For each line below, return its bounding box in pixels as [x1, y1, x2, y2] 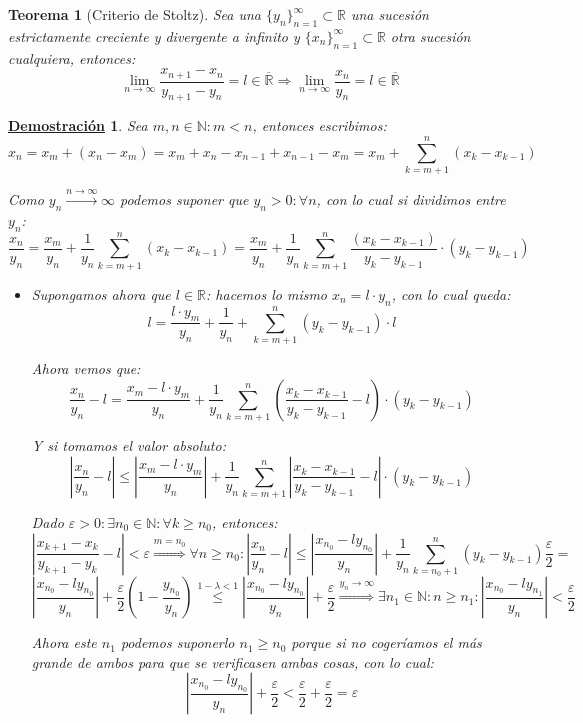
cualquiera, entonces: [8, 47, 136, 68]
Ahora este [31, 632, 97, 653]
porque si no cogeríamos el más [291, 632, 482, 653]
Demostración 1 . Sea [8, 115, 148, 136]
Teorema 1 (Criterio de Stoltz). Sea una [8, 4, 262, 24]
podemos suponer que [120, 188, 249, 209]
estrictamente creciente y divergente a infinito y [8, 25, 300, 46]
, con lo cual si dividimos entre [316, 188, 506, 209]
